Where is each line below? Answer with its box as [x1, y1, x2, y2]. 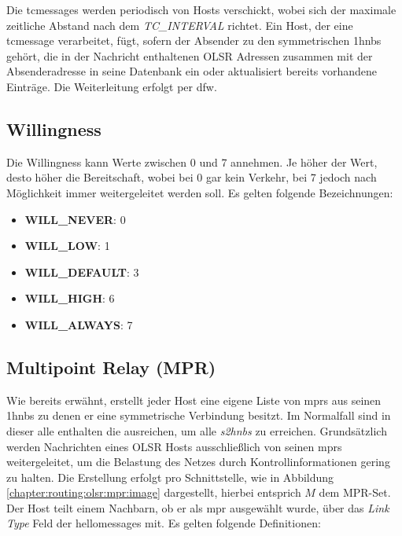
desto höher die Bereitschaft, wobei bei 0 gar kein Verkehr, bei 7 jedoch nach [6, 169, 377, 185]
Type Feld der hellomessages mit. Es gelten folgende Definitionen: [6, 515, 321, 531]
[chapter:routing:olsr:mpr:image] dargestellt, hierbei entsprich [6, 484, 301, 501]
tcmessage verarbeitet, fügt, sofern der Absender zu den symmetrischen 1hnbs [6, 32, 382, 49]
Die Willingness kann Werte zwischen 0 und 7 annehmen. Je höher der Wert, [6, 153, 378, 170]
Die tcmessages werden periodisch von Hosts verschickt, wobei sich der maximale [6, 2, 396, 17]
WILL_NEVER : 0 [24, 211, 126, 227]
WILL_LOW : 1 [24, 237, 110, 254]
